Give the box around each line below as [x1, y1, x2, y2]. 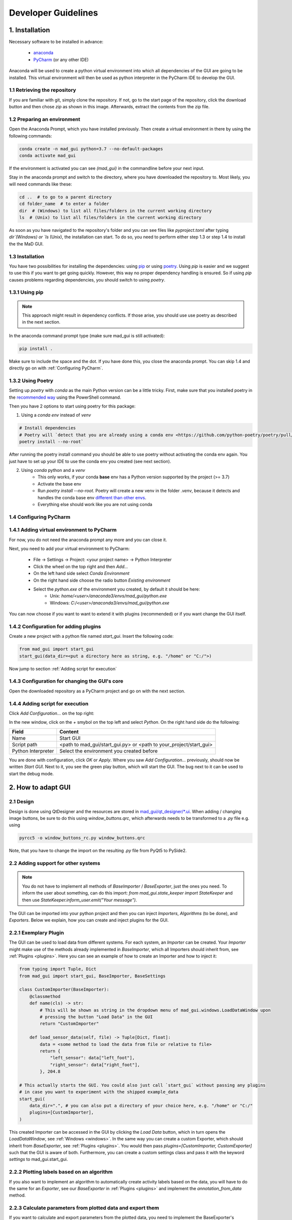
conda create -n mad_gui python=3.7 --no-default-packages [19, 146, 163, 151]
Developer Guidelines [9, 7, 98, 18]
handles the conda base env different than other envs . [37, 494, 146, 500]
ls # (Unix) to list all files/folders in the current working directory [19, 215, 202, 220]
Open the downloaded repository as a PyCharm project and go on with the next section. [9, 688, 185, 694]
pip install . [19, 346, 53, 351]
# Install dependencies [19, 425, 76, 431]
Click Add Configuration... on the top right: [9, 710, 94, 716]
